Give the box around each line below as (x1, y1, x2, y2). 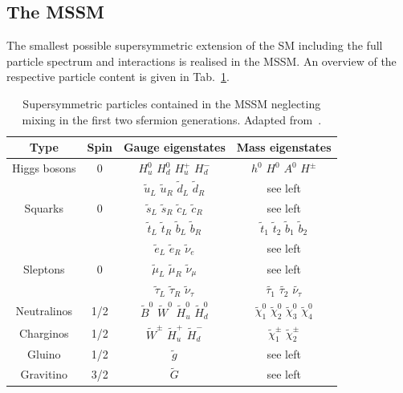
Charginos (18, 325, 69, 342)
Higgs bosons (12, 160, 76, 176)
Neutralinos (15, 302, 73, 319)
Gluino (27, 346, 61, 363)
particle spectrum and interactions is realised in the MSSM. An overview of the (6, 52, 397, 69)
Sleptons (23, 260, 65, 277)
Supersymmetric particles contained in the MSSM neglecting (22, 95, 321, 111)
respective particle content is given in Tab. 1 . (6, 68, 230, 85)
